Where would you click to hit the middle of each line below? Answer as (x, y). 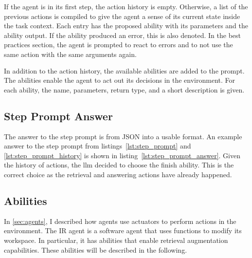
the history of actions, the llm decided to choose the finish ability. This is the (119, 165)
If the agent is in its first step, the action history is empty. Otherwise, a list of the (126, 6)
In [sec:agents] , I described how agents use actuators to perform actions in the (120, 221)
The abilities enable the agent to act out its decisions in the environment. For (120, 80)
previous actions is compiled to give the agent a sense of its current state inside (122, 16)
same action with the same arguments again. (70, 54)
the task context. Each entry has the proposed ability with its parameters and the (126, 26)
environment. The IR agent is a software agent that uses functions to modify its (123, 230)
